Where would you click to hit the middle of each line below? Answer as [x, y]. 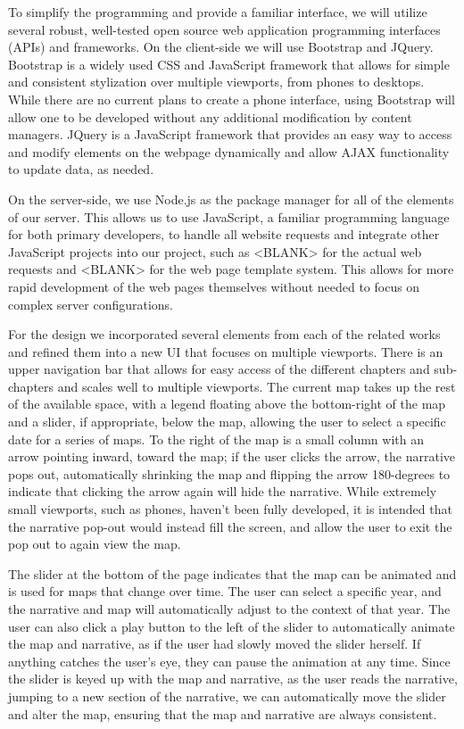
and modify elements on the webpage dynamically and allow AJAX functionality [229, 151]
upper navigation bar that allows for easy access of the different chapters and [219, 369]
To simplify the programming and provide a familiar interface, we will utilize [218, 12]
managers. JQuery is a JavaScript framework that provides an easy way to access [230, 134]
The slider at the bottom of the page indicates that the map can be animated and [232, 573]
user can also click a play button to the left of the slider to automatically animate [232, 626]
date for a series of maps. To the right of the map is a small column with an [216, 439]
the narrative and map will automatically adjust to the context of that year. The [229, 609]
